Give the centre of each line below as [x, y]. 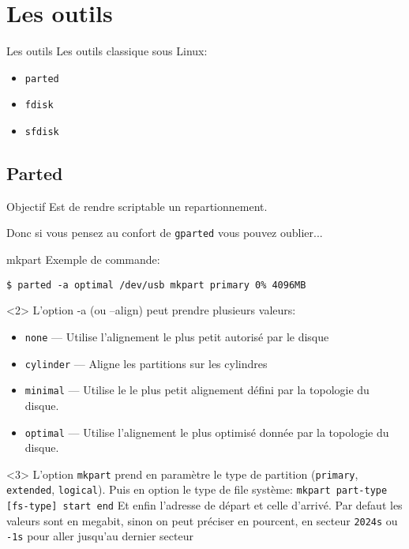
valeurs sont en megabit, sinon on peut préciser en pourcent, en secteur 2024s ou [202, 520]
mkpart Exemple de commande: [83, 259]
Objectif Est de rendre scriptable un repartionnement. [137, 206]
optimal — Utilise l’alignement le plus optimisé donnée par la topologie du [207, 432]
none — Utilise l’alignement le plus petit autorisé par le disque [177, 336]
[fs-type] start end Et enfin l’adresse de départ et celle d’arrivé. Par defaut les [204, 505]
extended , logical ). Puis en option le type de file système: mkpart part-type [197, 489]
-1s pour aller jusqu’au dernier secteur [100, 536]
